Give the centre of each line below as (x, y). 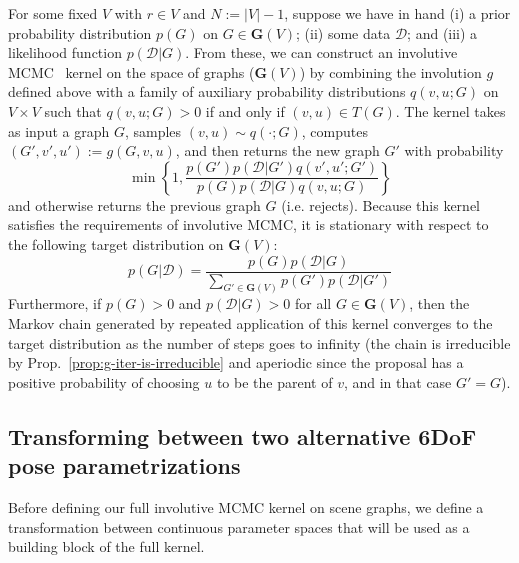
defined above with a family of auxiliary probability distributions (207, 91)
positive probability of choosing (104, 381)
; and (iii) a (442, 32)
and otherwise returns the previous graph (134, 204)
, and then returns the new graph (277, 150)
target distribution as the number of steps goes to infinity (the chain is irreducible (259, 342)
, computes (334, 130)
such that (73, 110)
